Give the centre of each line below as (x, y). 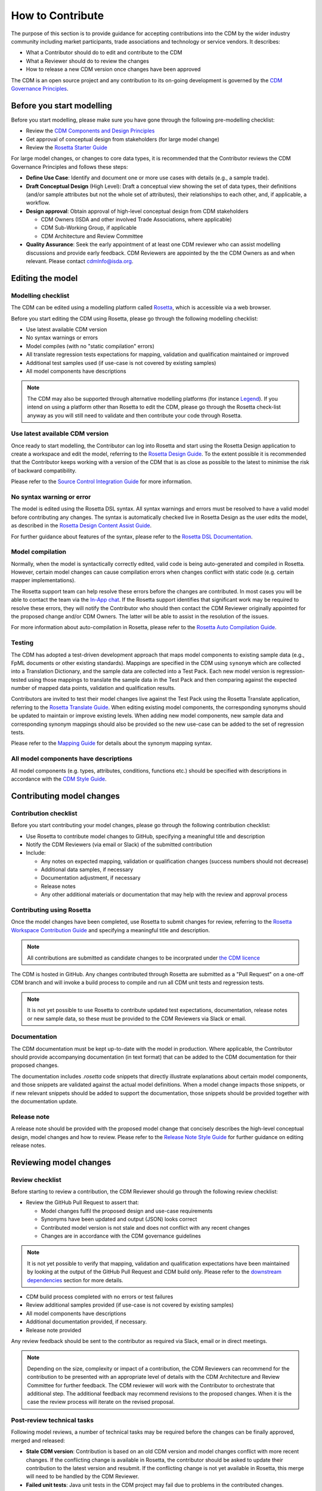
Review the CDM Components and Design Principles (90, 131)
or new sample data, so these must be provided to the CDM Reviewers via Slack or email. (137, 1018)
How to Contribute (58, 16)
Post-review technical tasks (52, 1421)
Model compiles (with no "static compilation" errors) (90, 346)
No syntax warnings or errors (62, 338)
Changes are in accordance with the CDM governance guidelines (121, 1236)
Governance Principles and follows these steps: (69, 166)
